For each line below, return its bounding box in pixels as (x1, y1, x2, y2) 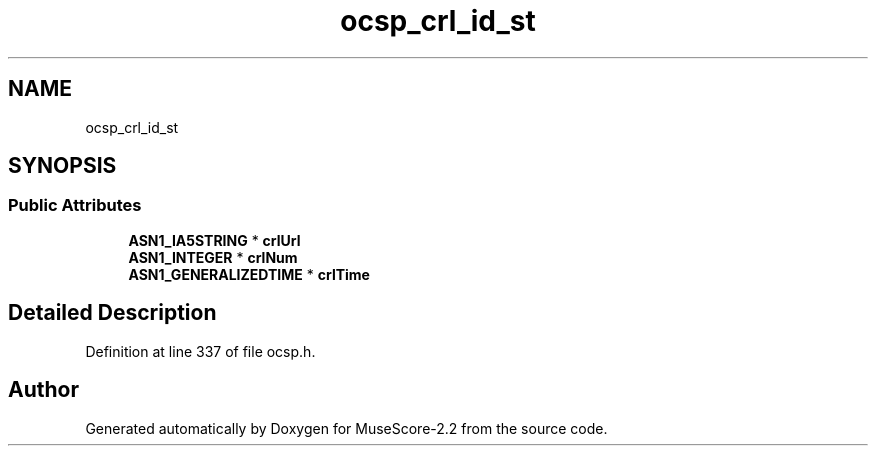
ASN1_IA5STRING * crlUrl (128, 231, 301, 249)
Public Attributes (8, 195, 142, 216)
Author (8, 377, 79, 403)
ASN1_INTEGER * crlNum (128, 248, 298, 266)
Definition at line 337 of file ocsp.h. (85, 342, 316, 360)
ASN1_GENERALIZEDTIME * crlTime (128, 265, 370, 283)
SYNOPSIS (8, 153, 117, 179)
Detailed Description (8, 300, 217, 326)
